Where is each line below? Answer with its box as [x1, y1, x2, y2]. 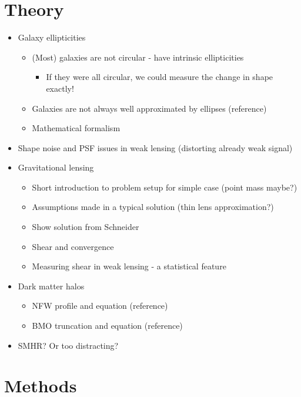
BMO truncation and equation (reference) [32, 319, 183, 332]
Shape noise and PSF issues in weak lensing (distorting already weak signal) [18, 141, 293, 154]
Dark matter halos [18, 279, 85, 292]
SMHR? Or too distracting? [18, 339, 119, 351]
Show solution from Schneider [32, 221, 139, 233]
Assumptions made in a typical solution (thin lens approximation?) [32, 201, 274, 213]
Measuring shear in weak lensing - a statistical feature [32, 260, 226, 272]
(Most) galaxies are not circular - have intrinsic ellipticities [32, 51, 244, 63]
